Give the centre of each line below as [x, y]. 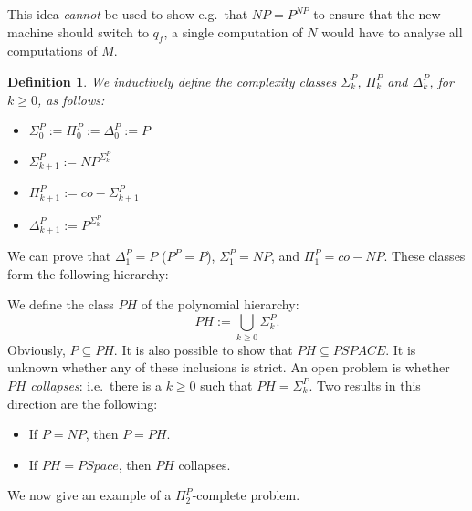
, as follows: [71, 99]
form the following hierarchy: [88, 273]
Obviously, [37, 349]
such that [226, 385]
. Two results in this [365, 385]
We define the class [61, 304]
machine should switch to [78, 31]
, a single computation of [233, 31]
